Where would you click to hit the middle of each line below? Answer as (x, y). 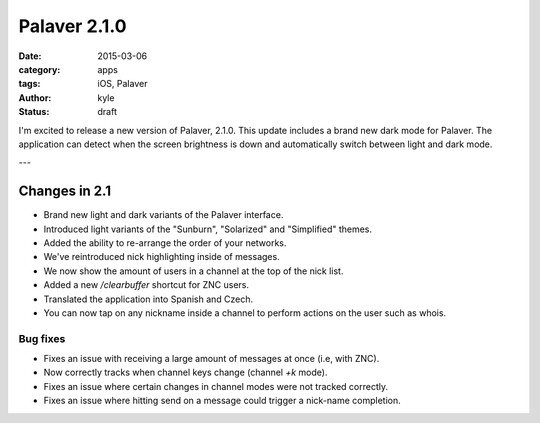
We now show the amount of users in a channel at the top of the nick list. (193, 271)
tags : (29, 84)
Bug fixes (42, 338)
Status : (34, 112)
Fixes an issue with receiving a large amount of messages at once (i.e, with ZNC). (211, 359)
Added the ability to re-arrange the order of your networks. (165, 242)
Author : (35, 97)
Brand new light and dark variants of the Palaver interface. (163, 215)
